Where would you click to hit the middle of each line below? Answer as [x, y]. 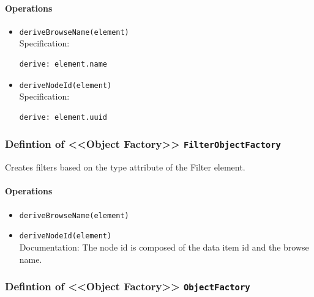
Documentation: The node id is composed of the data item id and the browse [164, 247]
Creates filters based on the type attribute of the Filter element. [125, 167]
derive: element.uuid [63, 117]
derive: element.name [63, 64]
